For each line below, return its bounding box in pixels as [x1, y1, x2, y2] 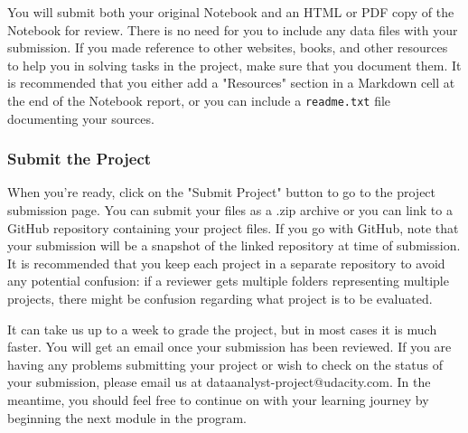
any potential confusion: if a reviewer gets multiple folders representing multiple [7, 271, 449, 290]
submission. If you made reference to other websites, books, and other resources [7, 38, 448, 57]
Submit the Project [7, 147, 152, 170]
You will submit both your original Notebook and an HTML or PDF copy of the [7, 3, 454, 21]
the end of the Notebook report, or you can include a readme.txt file [7, 90, 391, 109]
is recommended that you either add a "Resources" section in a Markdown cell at [7, 73, 455, 92]
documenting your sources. [7, 108, 154, 127]
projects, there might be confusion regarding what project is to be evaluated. [7, 289, 433, 307]
